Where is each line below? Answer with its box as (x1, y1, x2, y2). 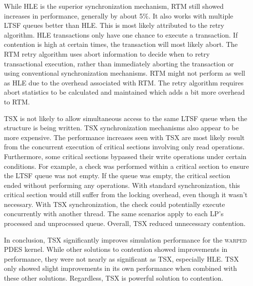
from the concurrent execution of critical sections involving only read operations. (4, 142, 245, 152)
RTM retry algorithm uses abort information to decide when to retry (4, 48, 210, 59)
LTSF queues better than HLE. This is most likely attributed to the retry (4, 20, 224, 30)
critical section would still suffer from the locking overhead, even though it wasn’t (4, 189, 248, 200)
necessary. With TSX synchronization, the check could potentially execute (4, 199, 225, 209)
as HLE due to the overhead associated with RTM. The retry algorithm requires (4, 77, 244, 87)
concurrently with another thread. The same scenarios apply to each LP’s (4, 208, 224, 219)
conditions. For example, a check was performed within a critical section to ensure (4, 161, 249, 171)
